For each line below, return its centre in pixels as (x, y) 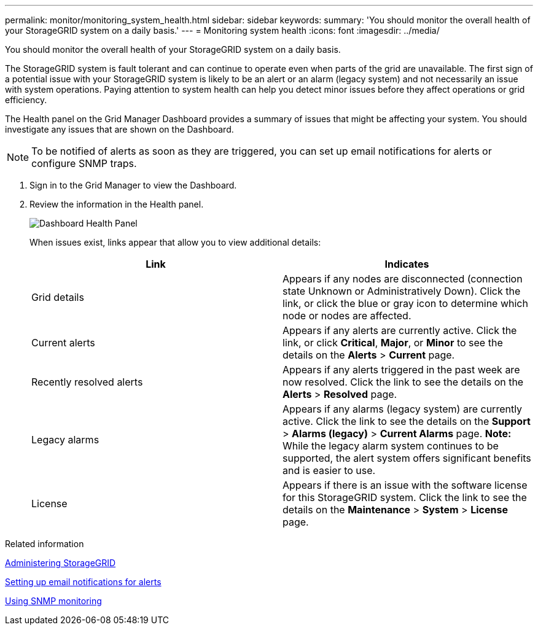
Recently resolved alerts (87, 382)
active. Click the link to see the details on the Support (407, 421)
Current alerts (63, 343)
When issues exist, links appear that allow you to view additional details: (175, 242)
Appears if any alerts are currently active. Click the (400, 330)
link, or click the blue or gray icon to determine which (405, 303)
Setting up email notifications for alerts (83, 582)
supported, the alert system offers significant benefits (407, 458)
